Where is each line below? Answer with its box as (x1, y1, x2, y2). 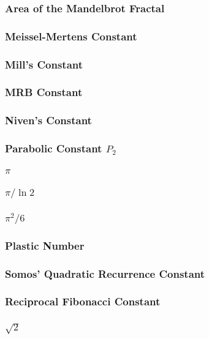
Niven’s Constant (5, 113, 92, 128)
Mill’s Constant (5, 56, 83, 72)
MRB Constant (5, 84, 83, 100)
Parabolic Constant (5, 141, 102, 156)
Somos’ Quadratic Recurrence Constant (5, 266, 205, 281)
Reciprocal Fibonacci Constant (5, 294, 161, 309)
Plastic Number (5, 237, 85, 253)
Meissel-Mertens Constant (5, 28, 137, 43)
